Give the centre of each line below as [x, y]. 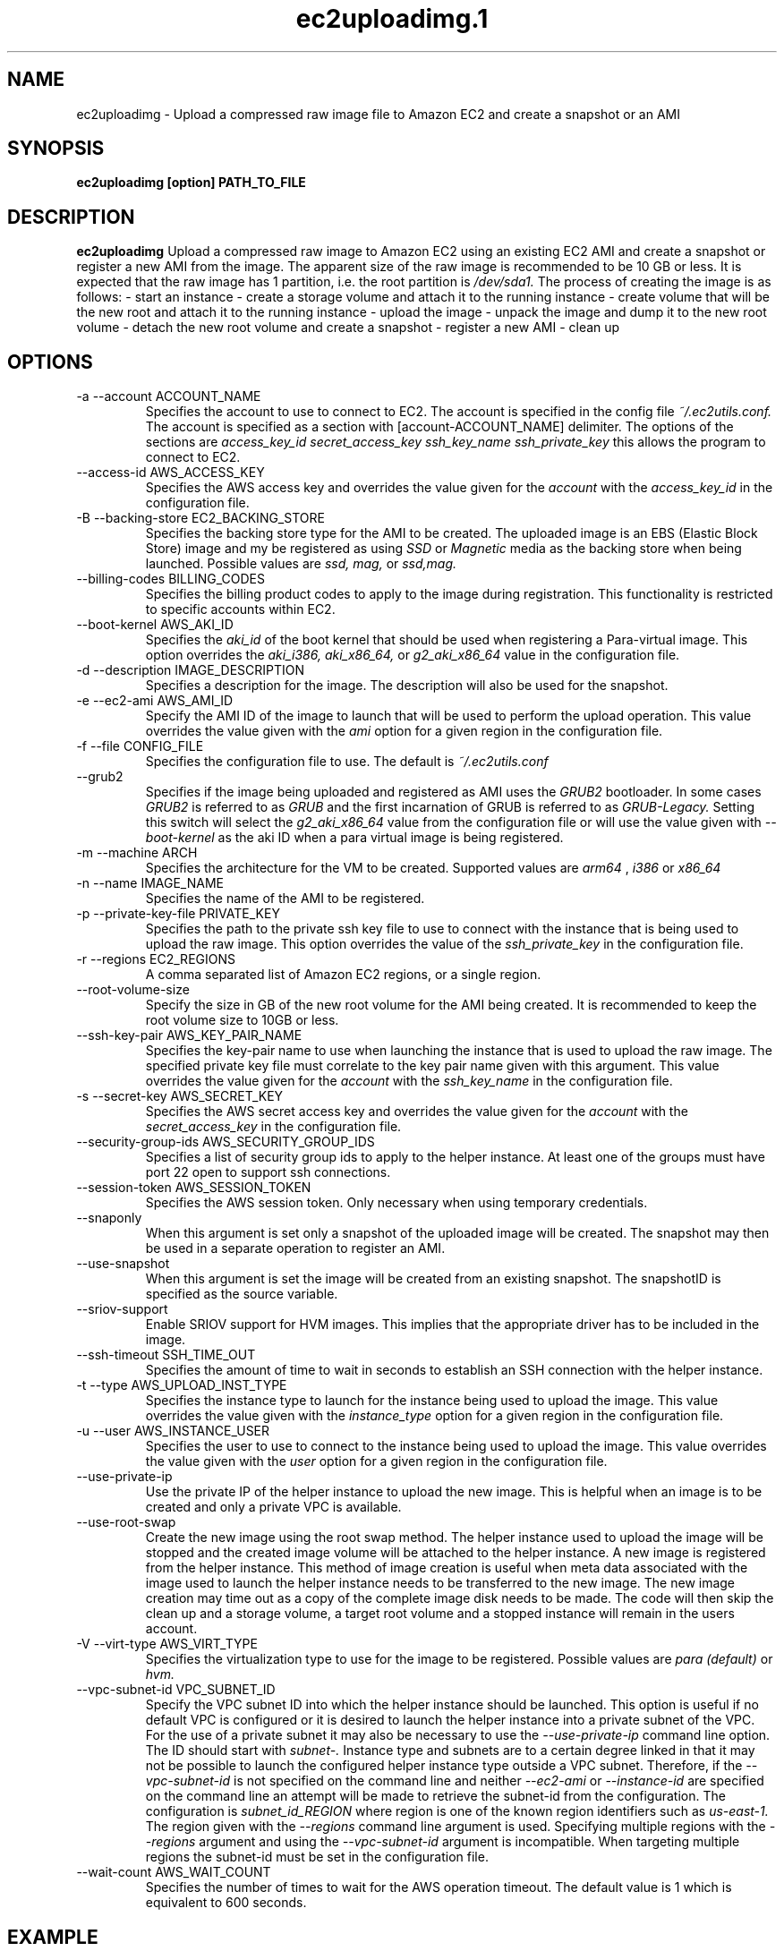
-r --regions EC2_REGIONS [156, 959]
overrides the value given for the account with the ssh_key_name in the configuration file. [409, 1081]
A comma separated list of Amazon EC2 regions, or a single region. [343, 975]
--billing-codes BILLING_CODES [170, 579]
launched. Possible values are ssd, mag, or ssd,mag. [301, 564]
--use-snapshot [123, 1264]
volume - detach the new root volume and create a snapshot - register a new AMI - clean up [348, 328]
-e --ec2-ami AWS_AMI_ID [155, 701]
